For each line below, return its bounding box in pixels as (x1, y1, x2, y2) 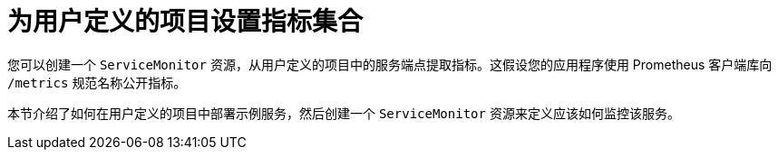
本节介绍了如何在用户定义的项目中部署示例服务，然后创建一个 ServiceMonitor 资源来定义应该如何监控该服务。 (7, 105, 680, 121)
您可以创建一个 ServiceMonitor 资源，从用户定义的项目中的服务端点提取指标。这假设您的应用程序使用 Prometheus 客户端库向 (7, 56, 773, 72)
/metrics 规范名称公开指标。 (7, 74, 187, 90)
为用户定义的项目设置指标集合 (7, 6, 364, 37)
